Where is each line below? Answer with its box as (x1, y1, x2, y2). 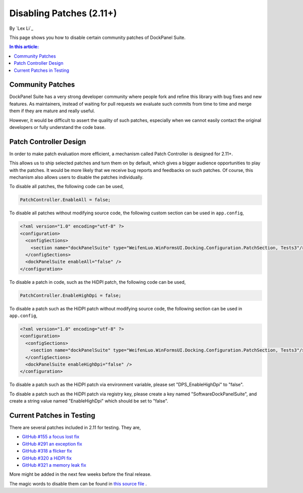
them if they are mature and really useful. (9, 108, 95, 114)
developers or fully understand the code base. (9, 124, 106, 130)
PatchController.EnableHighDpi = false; (20, 292, 121, 298)
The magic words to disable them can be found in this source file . (9, 480, 147, 486)
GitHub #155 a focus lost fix (22, 434, 80, 440)
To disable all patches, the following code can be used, (9, 184, 124, 190)
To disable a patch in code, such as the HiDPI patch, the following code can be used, (9, 279, 186, 285)
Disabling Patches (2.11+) (9, 8, 117, 19)
